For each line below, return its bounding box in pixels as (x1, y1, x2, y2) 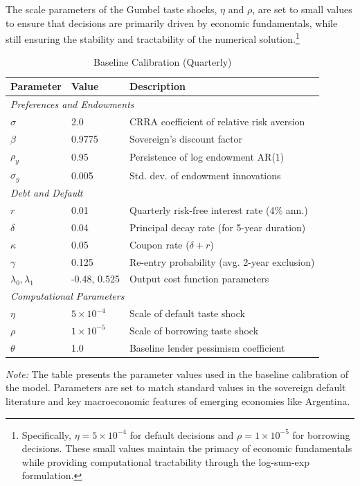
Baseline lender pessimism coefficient (129, 340, 285, 354)
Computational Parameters (10, 289, 125, 303)
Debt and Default (10, 186, 83, 200)
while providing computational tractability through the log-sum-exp (21, 454, 309, 469)
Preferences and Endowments (10, 96, 134, 111)
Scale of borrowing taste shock (129, 323, 259, 337)
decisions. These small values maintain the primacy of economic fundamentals (21, 441, 352, 456)
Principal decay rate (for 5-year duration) (129, 219, 306, 234)
